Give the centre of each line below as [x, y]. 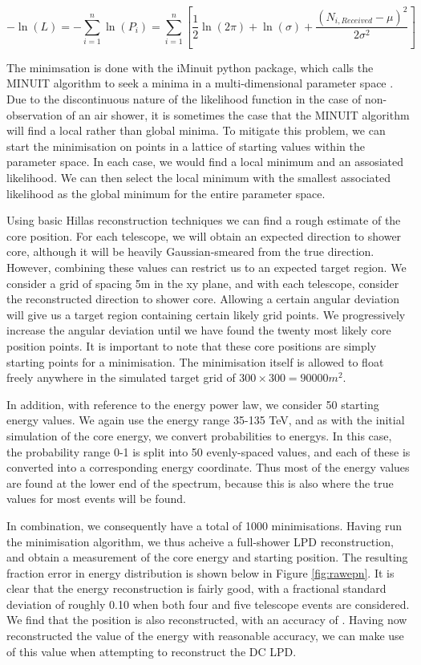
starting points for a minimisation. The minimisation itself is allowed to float [195, 361]
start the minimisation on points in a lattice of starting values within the [186, 146]
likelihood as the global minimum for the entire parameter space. [166, 193]
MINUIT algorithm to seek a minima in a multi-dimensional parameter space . [200, 83]
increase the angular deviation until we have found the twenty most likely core [199, 330]
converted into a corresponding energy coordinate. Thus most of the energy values [208, 467]
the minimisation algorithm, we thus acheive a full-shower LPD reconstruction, [200, 541]
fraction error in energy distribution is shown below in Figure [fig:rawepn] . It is [200, 572]
